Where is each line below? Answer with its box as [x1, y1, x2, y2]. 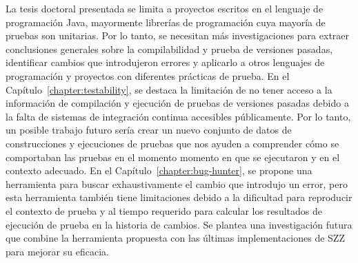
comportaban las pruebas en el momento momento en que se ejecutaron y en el [6, 149, 340, 164]
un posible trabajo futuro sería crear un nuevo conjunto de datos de [6, 123, 292, 137]
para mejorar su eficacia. [6, 244, 109, 258]
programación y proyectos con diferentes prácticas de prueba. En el [6, 68, 290, 83]
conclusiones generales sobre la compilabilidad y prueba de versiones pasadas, [6, 41, 333, 56]
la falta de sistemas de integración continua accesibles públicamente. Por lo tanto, [6, 109, 351, 123]
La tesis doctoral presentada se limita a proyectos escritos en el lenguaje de [6, 1, 324, 15]
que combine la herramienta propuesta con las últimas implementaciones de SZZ [6, 231, 345, 245]
